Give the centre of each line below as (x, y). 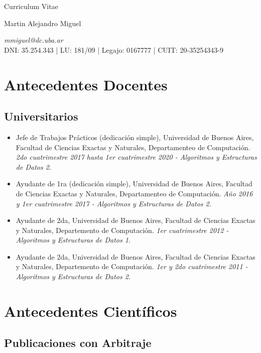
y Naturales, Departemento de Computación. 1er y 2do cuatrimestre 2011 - (132, 266)
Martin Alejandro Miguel (43, 23)
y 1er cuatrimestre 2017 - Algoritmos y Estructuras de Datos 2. (114, 203)
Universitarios (41, 116)
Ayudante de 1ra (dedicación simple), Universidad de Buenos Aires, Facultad (134, 184)
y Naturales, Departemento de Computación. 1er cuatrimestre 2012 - (122, 230)
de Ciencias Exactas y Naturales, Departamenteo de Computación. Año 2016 (134, 193)
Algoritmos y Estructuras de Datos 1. (73, 240)
